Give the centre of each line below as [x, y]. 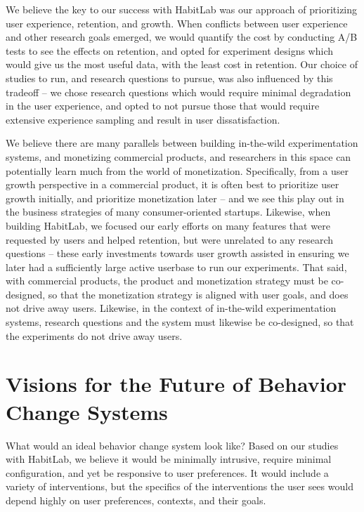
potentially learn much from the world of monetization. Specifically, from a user [177, 170]
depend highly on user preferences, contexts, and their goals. [136, 500]
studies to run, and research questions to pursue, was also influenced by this [169, 78]
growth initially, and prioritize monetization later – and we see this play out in [175, 198]
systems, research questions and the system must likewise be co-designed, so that [180, 322]
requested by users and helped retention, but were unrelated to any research [170, 239]
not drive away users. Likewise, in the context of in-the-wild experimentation [171, 308]
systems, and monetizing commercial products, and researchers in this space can [178, 156]
